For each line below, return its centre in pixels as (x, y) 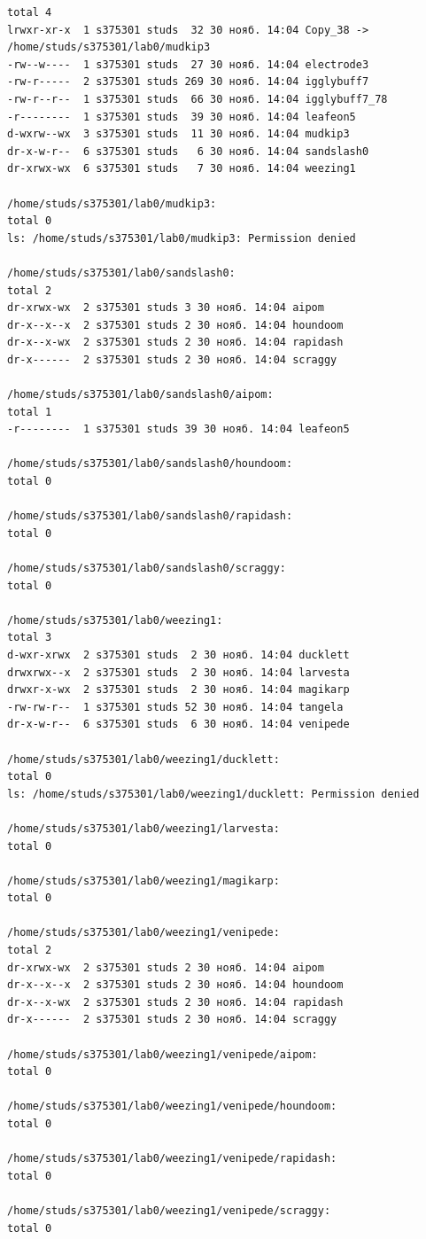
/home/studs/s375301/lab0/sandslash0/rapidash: (150, 516)
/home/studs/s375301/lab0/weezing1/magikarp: (143, 881)
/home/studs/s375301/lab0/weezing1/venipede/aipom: (163, 1054)
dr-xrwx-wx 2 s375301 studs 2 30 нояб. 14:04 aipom (166, 967)
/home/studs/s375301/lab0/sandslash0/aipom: (140, 395)
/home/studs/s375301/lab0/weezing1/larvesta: (143, 828)
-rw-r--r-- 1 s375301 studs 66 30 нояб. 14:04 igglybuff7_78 (198, 99)
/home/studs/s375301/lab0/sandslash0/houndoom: (150, 464)
